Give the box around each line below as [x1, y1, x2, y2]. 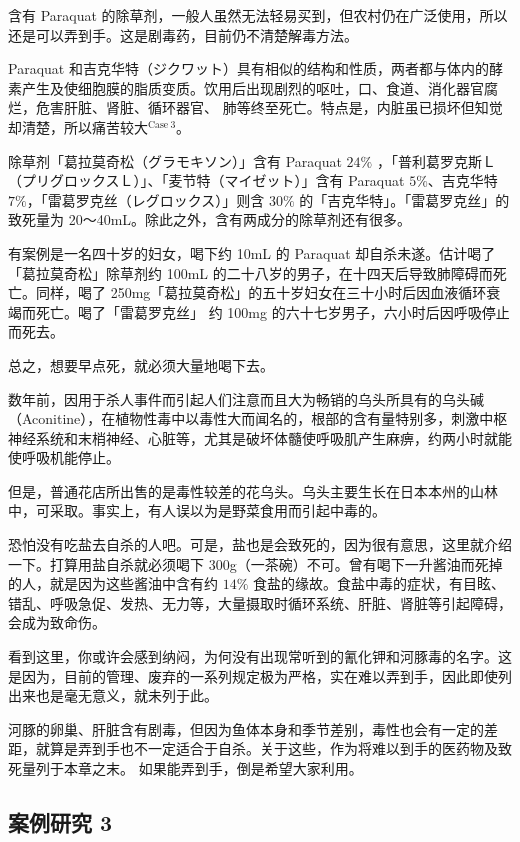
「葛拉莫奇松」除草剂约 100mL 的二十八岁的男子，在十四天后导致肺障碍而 [8, 262, 493, 283]
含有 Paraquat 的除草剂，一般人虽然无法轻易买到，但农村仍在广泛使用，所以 [8, 5, 508, 25]
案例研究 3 [8, 806, 113, 837]
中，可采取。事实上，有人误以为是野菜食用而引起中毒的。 [8, 500, 386, 521]
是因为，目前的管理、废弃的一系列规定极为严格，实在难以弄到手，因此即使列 [8, 665, 512, 686]
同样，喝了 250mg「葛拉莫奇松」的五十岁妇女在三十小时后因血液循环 [35, 282, 487, 303]
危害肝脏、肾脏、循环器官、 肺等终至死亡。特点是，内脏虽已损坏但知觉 [35, 97, 503, 118]
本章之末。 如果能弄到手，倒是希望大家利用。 [63, 758, 363, 778]
